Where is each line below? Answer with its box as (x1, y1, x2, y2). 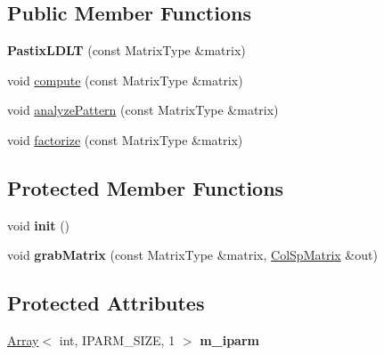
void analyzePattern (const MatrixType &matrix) (7, 101, 279, 119)
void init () (7, 215, 70, 234)
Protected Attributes (7, 289, 205, 317)
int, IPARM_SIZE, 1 (59, 331, 176, 350)
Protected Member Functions (7, 173, 284, 201)
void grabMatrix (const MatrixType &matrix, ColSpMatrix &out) (7, 246, 378, 264)
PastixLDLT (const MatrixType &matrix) (7, 41, 246, 60)
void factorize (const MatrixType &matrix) (7, 130, 243, 149)
